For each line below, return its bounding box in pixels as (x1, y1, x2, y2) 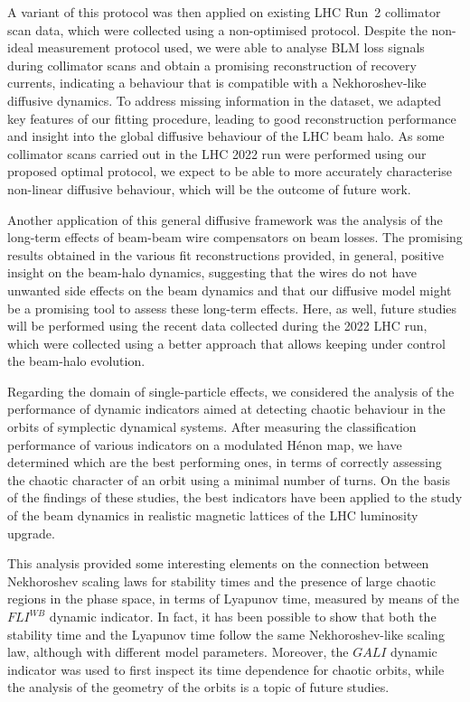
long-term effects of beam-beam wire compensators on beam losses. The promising (7, 228, 463, 247)
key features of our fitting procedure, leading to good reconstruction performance (7, 108, 456, 127)
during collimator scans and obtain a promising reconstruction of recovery (7, 55, 417, 74)
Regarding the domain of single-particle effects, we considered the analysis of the (7, 381, 455, 400)
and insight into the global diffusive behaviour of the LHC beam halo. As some (7, 126, 445, 145)
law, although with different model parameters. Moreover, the (7, 642, 349, 661)
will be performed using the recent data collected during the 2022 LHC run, (7, 316, 428, 335)
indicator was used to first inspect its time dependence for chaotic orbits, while (7, 660, 445, 679)
